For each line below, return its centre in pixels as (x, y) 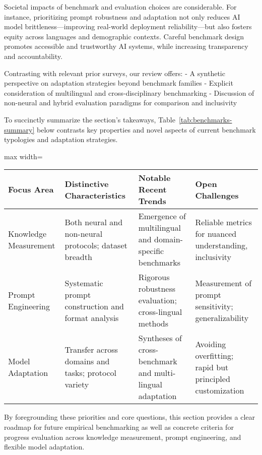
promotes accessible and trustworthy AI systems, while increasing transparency (126, 46)
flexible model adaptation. (44, 447)
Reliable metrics (223, 222)
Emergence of (162, 216)
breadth (78, 256)
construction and (94, 306)
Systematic (84, 283)
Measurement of (223, 283)
